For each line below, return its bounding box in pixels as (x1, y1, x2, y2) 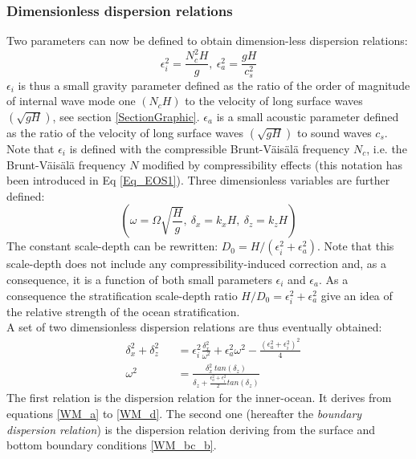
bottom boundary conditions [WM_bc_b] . (6, 437, 217, 453)
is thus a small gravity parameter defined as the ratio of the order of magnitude (18, 76, 410, 93)
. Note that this (316, 238, 394, 254)
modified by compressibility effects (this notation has (142, 156, 403, 173)
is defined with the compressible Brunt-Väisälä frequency (69, 140, 350, 157)
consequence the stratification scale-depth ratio (6, 286, 238, 303)
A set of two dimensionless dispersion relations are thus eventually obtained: (6, 319, 382, 335)
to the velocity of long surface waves (185, 92, 363, 109)
